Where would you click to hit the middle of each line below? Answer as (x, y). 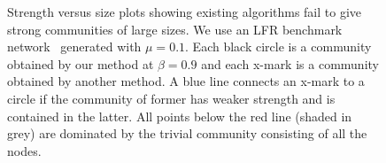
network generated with (74, 47)
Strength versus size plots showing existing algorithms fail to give (185, 12)
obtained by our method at (81, 63)
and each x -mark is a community (290, 63)
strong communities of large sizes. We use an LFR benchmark (175, 29)
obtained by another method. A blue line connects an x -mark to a (186, 81)
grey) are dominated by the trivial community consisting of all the (187, 133)
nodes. (24, 150)
